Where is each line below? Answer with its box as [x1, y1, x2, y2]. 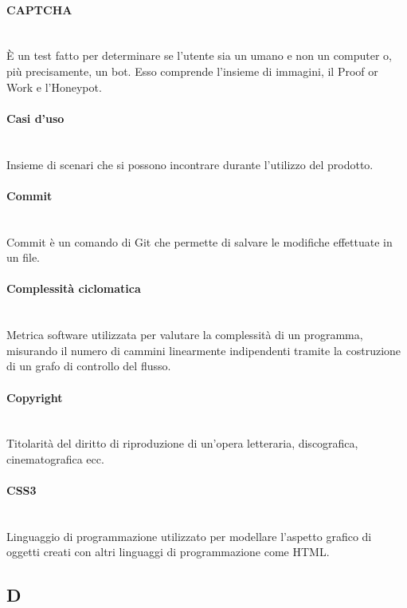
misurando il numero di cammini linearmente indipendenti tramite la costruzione [6, 342, 401, 358]
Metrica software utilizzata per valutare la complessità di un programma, [6, 326, 363, 343]
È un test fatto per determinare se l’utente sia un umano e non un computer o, [6, 47, 392, 64]
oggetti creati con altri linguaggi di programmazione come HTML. [6, 543, 330, 560]
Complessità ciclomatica [6, 280, 141, 297]
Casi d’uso [6, 109, 65, 126]
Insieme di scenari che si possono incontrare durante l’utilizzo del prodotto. [6, 156, 374, 172]
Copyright [6, 389, 63, 405]
